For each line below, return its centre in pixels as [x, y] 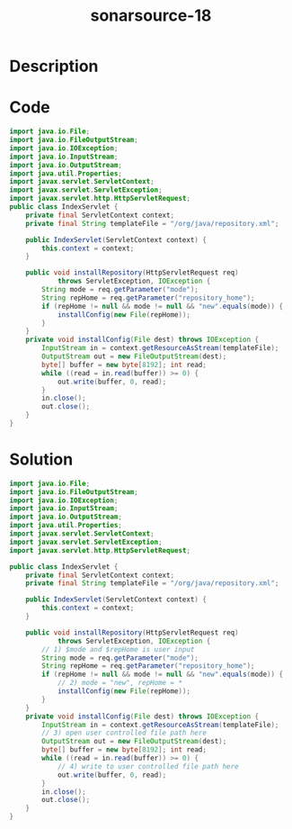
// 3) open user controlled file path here [124, 733]
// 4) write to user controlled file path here [148, 766]
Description [54, 66]
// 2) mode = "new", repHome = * [119, 683]
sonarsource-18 [151, 16]
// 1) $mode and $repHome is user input [118, 649]
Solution [41, 460]
